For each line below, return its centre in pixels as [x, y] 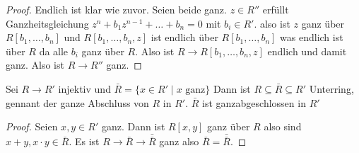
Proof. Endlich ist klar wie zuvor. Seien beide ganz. [116, 9]
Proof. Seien [32, 126]
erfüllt [276, 9]
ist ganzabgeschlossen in [254, 102]
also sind [283, 126]
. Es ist [84, 141]
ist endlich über [184, 37]
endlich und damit [307, 51]
